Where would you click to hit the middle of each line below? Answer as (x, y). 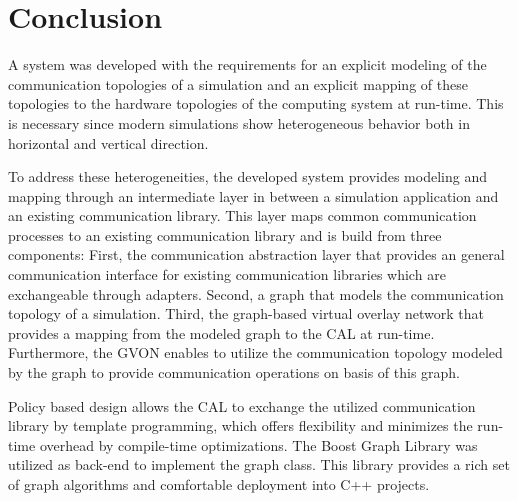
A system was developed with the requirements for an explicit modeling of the (247, 64)
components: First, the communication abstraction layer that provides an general (256, 254)
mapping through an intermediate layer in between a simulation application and (253, 195)
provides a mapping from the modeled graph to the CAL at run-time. (221, 332)
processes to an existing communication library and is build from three (225, 234)
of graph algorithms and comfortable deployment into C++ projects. (219, 484)
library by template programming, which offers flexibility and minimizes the (240, 425)
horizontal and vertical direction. (108, 142)
